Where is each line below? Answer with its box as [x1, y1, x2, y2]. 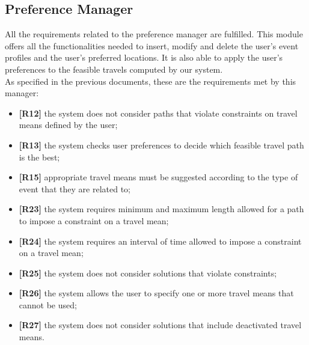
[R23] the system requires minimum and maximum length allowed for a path [19, 203, 304, 215]
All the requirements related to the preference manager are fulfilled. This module [5, 28, 303, 40]
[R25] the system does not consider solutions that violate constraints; [19, 266, 277, 279]
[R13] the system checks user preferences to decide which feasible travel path [19, 138, 304, 151]
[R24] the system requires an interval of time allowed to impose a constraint [19, 234, 302, 247]
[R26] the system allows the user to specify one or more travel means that [19, 287, 294, 299]
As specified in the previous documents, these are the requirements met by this [5, 75, 296, 87]
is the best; [19, 150, 60, 163]
